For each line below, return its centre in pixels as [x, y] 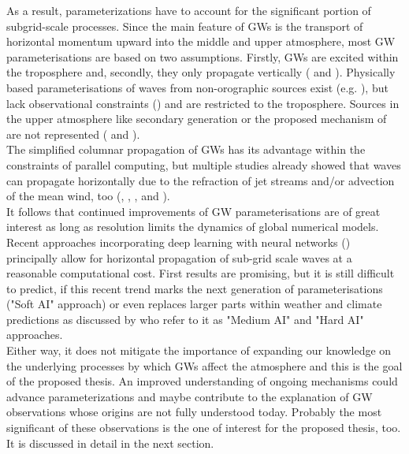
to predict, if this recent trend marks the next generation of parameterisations [195, 288]
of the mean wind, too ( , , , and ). [88, 196]
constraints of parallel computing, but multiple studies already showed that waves [204, 164]
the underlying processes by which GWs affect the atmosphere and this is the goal [204, 365]
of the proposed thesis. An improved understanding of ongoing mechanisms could [202, 381]
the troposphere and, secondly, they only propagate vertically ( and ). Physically [201, 72]
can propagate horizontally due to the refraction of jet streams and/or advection [201, 180]
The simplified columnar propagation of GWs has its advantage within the [186, 149]
